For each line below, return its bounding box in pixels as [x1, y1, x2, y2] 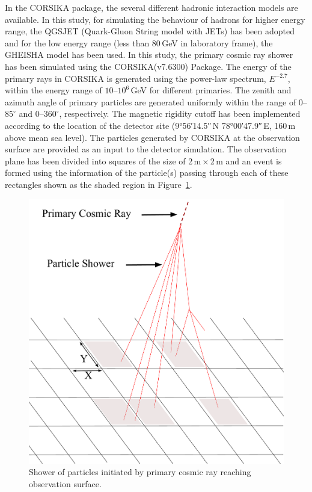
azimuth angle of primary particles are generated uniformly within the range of [5, 95, 296, 108]
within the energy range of [5, 84, 102, 96]
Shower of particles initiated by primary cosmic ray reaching [29, 466, 251, 478]
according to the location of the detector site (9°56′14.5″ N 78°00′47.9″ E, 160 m [5, 119, 296, 131]
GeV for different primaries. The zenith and [130, 84, 292, 96]
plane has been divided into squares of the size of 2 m [5, 154, 201, 167]
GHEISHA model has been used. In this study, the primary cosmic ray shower [5, 48, 293, 61]
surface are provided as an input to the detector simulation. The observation [5, 143, 287, 155]
